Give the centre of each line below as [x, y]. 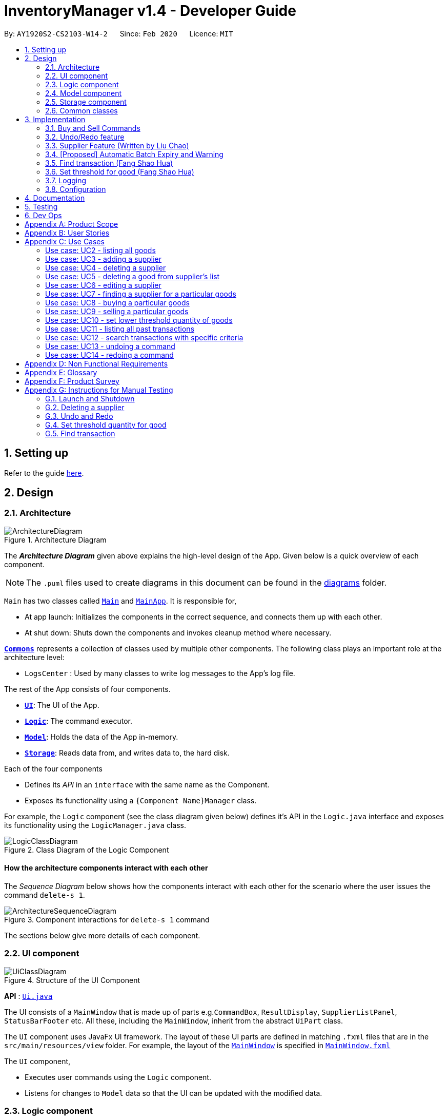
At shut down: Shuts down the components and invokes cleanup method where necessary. [178, 632]
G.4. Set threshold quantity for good [106, 425]
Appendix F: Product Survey [72, 381]
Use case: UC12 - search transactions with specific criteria [144, 337]
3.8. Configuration [76, 189]
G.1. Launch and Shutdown [90, 398]
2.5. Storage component [86, 102]
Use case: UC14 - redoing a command [109, 355]
